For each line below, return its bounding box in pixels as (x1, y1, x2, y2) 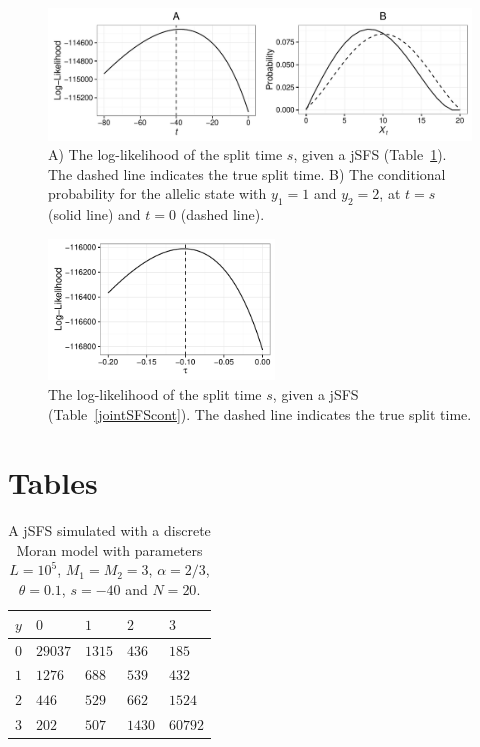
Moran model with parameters (16, 539, 203, 560)
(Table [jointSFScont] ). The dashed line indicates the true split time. (48, 403, 472, 424)
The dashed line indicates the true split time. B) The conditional (48, 163, 446, 184)
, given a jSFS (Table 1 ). (293, 144, 447, 165)
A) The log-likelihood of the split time (48, 144, 283, 165)
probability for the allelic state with (48, 183, 267, 204)
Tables (8, 462, 98, 503)
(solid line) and (48, 204, 141, 225)
